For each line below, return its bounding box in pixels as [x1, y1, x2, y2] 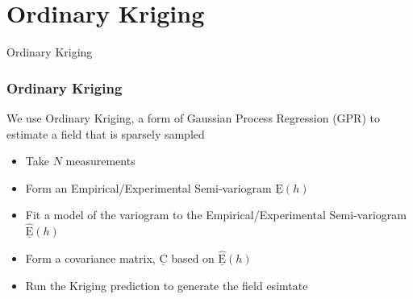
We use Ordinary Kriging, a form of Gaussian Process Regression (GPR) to [6, 109, 380, 126]
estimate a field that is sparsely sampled [6, 125, 205, 142]
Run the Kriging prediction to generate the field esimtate [25, 276, 308, 293]
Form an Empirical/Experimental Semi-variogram [25, 179, 272, 196]
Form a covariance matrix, [25, 249, 156, 266]
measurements [65, 152, 136, 169]
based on [171, 249, 215, 266]
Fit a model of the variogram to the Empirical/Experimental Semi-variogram [25, 206, 407, 223]
